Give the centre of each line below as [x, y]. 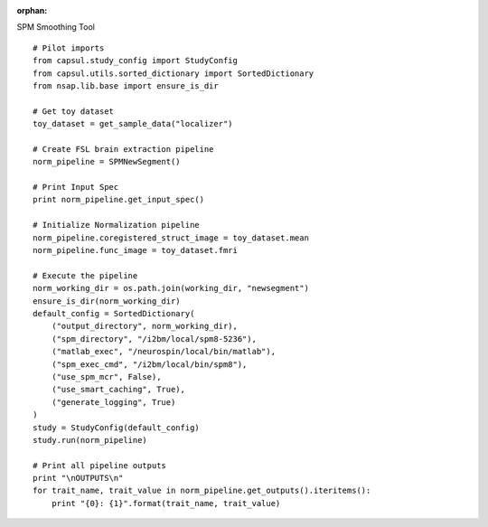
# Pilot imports [69, 48]
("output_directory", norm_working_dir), [145, 326]
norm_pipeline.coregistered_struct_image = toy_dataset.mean [171, 238]
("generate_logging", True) [113, 402]
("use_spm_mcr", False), [106, 376]
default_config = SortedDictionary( [114, 313]
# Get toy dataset [74, 111]
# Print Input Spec [76, 187]
